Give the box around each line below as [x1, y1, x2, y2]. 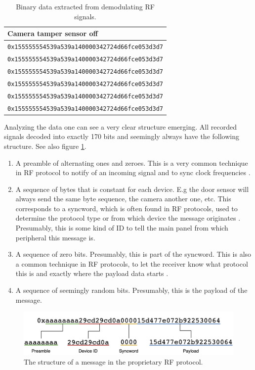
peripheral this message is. [15, 232, 95, 242]
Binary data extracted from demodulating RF [16, 1, 155, 11]
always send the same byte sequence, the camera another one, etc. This [15, 193, 231, 204]
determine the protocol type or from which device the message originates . [15, 213, 241, 223]
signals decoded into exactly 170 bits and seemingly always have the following [4, 131, 239, 141]
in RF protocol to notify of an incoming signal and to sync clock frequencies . [15, 167, 251, 178]
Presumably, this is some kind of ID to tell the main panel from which [15, 223, 228, 233]
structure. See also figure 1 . [4, 140, 86, 151]
